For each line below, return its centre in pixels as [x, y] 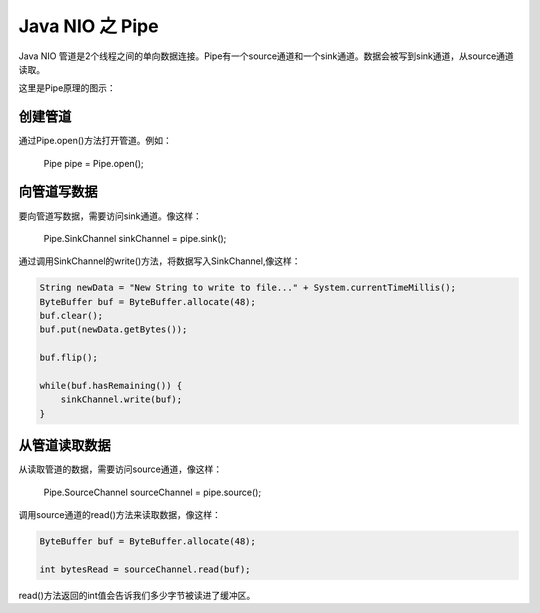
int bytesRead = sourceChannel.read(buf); [145, 569]
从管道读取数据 [64, 445]
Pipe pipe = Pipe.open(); [93, 163]
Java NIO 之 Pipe [88, 26]
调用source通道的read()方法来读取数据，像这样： [120, 515]
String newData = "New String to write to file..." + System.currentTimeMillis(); [248, 288]
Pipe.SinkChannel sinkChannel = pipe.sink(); [135, 238]
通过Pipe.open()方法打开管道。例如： [95, 141]
